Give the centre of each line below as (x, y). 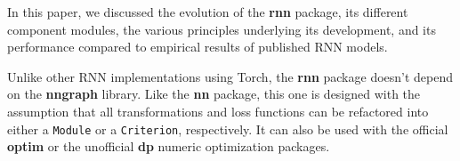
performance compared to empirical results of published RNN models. (198, 47)
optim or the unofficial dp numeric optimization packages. (169, 146)
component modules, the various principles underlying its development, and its (222, 29)
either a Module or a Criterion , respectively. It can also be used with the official (228, 129)
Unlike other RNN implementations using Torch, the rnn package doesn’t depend (230, 76)
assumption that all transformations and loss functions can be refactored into (218, 111)
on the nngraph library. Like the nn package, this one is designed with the (214, 94)
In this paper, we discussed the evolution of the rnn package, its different (208, 12)
